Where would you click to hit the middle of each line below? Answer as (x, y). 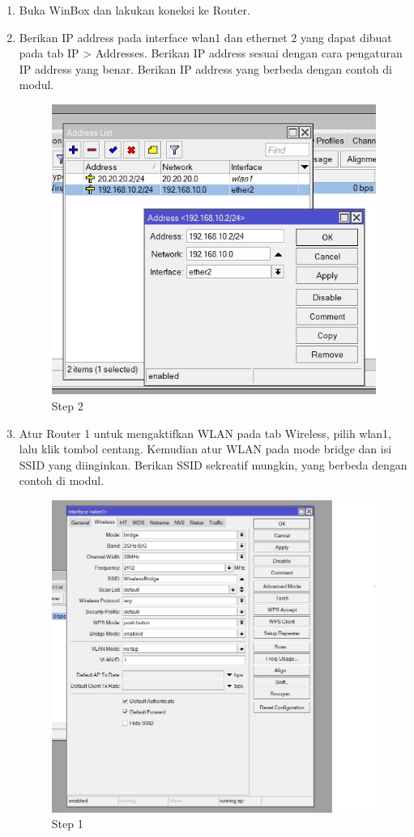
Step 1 (67, 824)
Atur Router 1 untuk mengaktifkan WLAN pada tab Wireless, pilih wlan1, (205, 433)
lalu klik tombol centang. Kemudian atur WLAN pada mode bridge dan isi (205, 449)
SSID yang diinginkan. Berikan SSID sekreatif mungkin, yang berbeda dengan (213, 464)
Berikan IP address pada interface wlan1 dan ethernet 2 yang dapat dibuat (205, 37)
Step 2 (67, 406)
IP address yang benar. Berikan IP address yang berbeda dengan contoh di (205, 68)
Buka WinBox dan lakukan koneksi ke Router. (134, 10)
